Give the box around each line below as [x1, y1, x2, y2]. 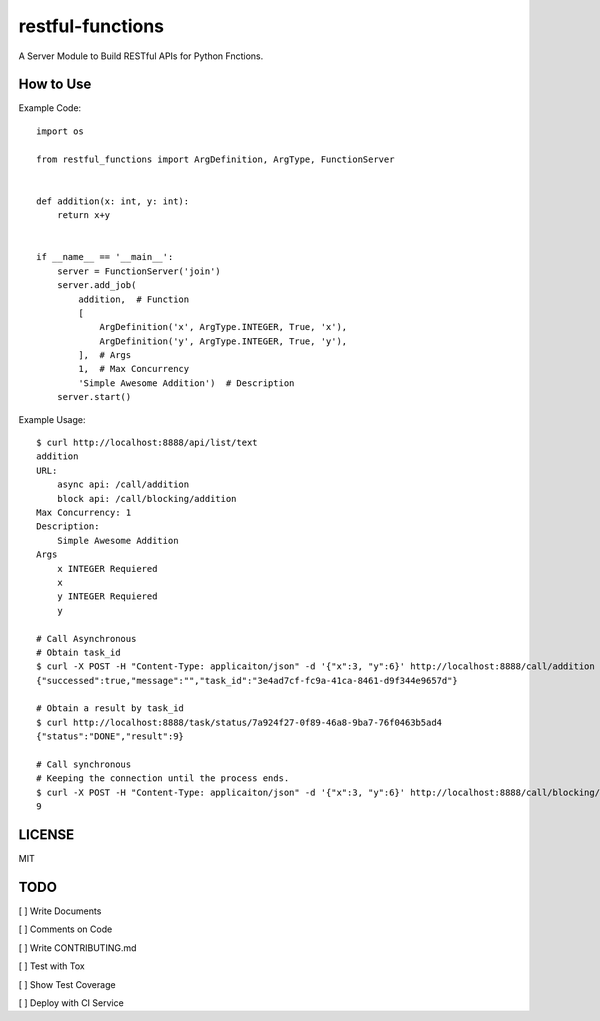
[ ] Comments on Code [18, 923, 113, 935]
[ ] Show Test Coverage [18, 978, 116, 990]
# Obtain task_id [36, 646, 121, 658]
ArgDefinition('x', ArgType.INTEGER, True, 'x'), [99, 321, 348, 333]
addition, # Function [78, 293, 190, 305]
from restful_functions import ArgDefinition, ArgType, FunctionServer [36, 153, 395, 165]
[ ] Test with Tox [18, 960, 85, 972]
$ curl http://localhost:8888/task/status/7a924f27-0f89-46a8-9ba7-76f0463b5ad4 [36, 716, 443, 728]
